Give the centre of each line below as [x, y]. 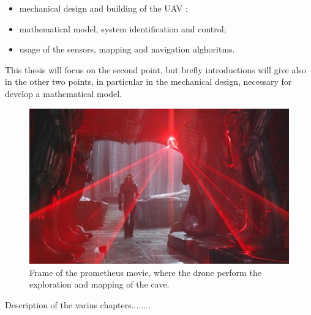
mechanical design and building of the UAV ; [103, 8]
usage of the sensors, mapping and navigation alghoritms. [127, 49]
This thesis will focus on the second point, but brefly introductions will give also [155, 69]
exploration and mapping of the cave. [99, 284]
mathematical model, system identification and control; [123, 28]
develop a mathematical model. [63, 93]
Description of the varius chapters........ [78, 304]
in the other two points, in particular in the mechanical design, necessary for [148, 81]
